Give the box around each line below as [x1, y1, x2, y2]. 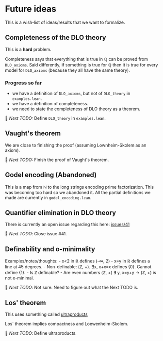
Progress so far [5, 79, 42, 86]
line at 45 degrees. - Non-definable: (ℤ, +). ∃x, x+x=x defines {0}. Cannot [5, 264, 152, 270]
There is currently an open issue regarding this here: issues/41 [5, 222, 130, 227]
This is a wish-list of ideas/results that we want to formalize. [5, 19, 125, 25]
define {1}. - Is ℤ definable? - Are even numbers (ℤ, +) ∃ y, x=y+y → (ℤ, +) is [5, 270, 157, 276]
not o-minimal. [5, 275, 34, 281]
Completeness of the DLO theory [5, 33, 106, 42]
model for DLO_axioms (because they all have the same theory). [5, 67, 130, 73]
